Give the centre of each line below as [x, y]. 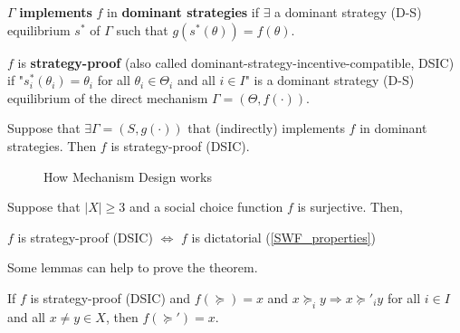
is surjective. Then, [350, 207]
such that [142, 29]
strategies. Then [52, 145]
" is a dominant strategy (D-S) [330, 80]
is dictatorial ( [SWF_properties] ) [284, 237]
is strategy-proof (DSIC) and [110, 297]
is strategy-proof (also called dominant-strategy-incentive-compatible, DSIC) [236, 62]
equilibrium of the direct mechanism [108, 97]
